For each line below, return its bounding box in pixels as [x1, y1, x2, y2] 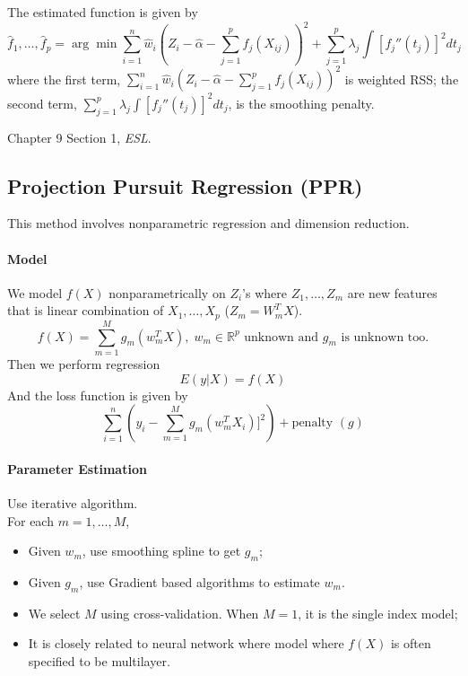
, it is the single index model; [298, 603, 458, 622]
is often [390, 634, 431, 653]
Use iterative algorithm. [7, 493, 138, 512]
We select [28, 603, 81, 622]
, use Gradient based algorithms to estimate [79, 572, 320, 591]
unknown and [244, 330, 319, 344]
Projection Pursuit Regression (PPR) [7, 171, 363, 199]
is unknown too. [341, 330, 429, 344]
